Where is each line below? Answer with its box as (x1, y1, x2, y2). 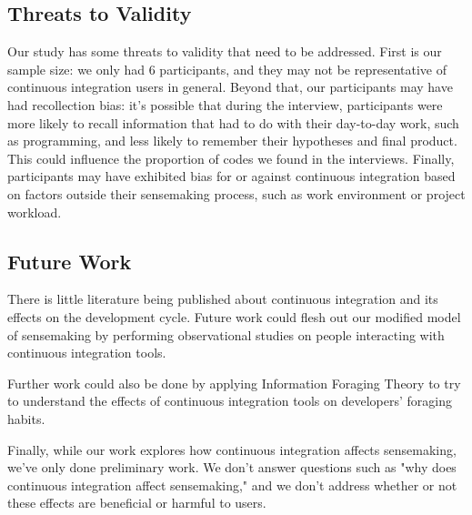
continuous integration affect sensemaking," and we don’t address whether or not (7, 475, 457, 494)
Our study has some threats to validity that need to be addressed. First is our (7, 42, 442, 61)
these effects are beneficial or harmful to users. (7, 493, 266, 512)
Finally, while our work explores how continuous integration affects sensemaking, (7, 439, 457, 459)
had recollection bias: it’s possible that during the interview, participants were (7, 95, 443, 114)
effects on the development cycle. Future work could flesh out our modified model (7, 307, 461, 326)
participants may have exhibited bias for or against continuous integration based (7, 167, 456, 186)
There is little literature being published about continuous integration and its (7, 289, 438, 308)
